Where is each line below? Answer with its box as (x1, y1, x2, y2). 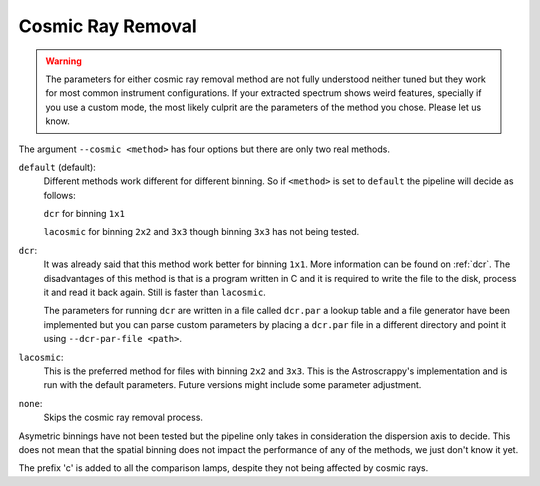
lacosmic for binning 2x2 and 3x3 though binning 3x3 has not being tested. (43, 226, 360, 238)
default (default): (18, 161, 97, 173)
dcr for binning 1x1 (43, 208, 125, 220)
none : (18, 397, 43, 409)
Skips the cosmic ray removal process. (43, 411, 204, 424)
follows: (43, 189, 76, 201)
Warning (45, 55, 82, 67)
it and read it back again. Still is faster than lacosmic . (43, 286, 267, 299)
